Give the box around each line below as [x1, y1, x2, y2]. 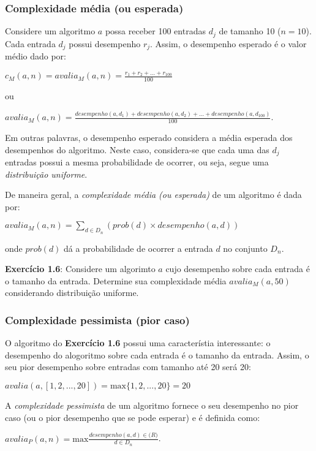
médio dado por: [5, 50, 67, 63]
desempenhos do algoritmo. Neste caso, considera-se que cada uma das [5, 143, 269, 156]
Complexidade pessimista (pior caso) [5, 312, 190, 327]
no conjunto [223, 241, 268, 254]
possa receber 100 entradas [105, 25, 206, 37]
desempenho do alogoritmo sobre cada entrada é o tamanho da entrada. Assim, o [5, 348, 309, 361]
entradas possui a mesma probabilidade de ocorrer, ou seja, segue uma [5, 156, 269, 169]
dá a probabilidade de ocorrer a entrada [64, 241, 213, 254]
